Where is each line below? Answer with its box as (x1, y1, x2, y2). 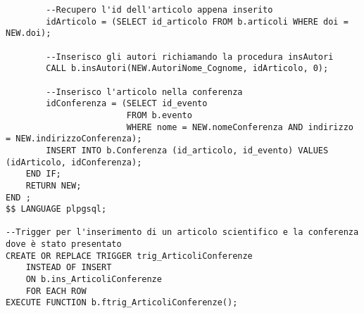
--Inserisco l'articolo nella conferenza (46, 87, 243, 97)
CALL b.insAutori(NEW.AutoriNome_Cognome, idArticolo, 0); (46, 63, 329, 74)
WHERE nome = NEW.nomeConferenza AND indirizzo (126, 122, 353, 132)
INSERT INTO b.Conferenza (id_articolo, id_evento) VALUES (46, 145, 329, 155)
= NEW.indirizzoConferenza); (6, 134, 142, 144)
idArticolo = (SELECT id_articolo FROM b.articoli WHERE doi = (46, 16, 349, 27)
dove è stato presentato (6, 239, 122, 250)
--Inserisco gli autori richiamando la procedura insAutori (46, 51, 334, 62)
